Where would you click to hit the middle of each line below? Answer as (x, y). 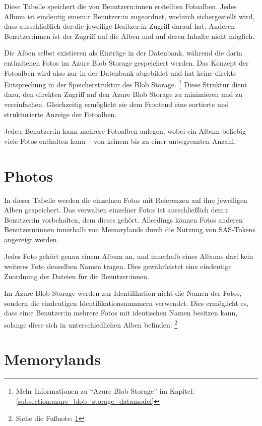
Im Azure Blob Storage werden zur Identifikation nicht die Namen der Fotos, (123, 293)
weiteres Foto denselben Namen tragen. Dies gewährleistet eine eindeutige (118, 266)
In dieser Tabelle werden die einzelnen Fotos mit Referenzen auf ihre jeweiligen (126, 200)
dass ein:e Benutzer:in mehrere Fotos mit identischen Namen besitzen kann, (121, 313)
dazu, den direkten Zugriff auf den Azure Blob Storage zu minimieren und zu (123, 94)
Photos (29, 175)
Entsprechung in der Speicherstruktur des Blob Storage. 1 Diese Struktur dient (126, 84)
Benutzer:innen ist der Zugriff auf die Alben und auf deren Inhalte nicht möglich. (129, 36)
